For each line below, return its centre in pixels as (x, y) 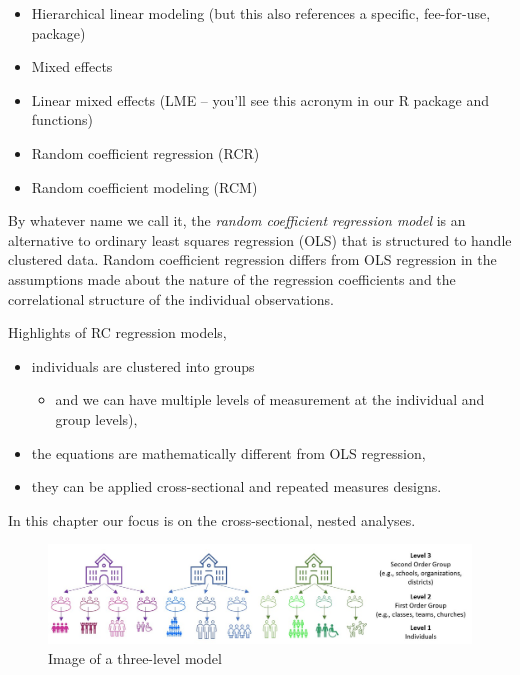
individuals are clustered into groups (143, 365)
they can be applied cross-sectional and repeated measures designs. (236, 486)
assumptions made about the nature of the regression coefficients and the (232, 278)
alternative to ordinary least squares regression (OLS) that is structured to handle (260, 239)
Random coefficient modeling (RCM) (144, 186)
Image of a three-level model (135, 657)
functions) (62, 119)
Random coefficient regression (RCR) (145, 152)
